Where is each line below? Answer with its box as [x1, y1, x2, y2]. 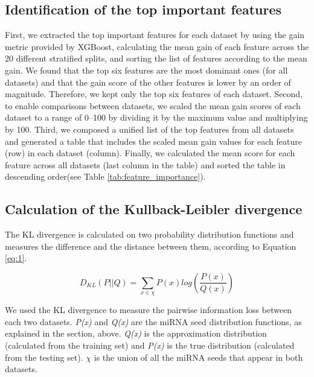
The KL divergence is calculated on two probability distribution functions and [5, 228, 294, 241]
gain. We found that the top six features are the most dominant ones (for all [5, 63, 288, 76]
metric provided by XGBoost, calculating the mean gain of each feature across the [5, 40, 309, 52]
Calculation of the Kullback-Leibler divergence [5, 200, 303, 218]
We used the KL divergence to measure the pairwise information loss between [5, 303, 292, 316]
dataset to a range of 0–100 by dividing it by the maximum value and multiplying [5, 111, 308, 124]
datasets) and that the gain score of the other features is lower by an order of [5, 75, 291, 88]
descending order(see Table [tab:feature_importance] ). [5, 170, 206, 183]
